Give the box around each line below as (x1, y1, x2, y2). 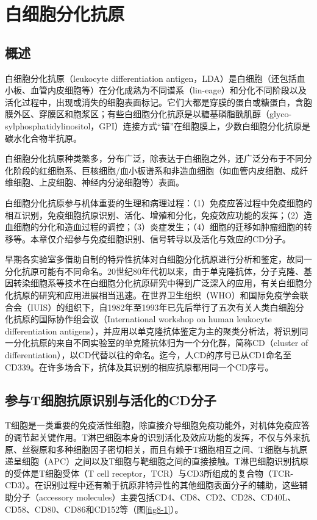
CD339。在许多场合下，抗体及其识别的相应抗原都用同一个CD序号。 (5, 360, 274, 373)
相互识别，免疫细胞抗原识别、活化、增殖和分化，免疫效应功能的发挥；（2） (5, 208, 304, 221)
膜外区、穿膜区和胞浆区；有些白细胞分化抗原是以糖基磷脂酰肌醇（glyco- (5, 107, 292, 120)
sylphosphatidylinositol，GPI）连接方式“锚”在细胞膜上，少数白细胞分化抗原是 (5, 119, 311, 132)
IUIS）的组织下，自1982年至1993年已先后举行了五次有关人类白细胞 (30, 300, 296, 313)
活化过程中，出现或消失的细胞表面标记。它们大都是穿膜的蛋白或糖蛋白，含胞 (5, 95, 312, 108)
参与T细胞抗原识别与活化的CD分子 (5, 390, 216, 409)
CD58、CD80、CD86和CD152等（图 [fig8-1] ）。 (5, 502, 183, 515)
